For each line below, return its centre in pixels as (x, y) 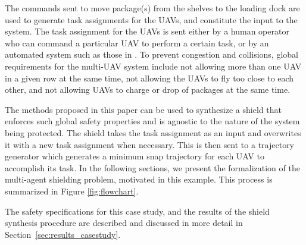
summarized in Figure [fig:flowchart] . (72, 191)
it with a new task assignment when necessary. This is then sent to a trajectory (150, 144)
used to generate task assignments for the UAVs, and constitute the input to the (151, 19)
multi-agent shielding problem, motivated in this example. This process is (139, 179)
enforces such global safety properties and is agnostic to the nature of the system (152, 121)
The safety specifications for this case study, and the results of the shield (137, 211)
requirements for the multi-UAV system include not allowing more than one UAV (153, 66)
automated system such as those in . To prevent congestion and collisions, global (152, 54)
